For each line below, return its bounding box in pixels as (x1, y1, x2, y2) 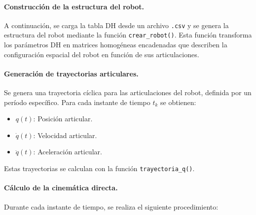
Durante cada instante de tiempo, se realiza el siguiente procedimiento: (4, 201, 219, 212)
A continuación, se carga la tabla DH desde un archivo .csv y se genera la (4, 20, 229, 30)
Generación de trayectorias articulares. (4, 68, 139, 78)
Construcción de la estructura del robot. (4, 1, 145, 11)
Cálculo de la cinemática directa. (4, 182, 118, 193)
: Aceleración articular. (33, 146, 102, 157)
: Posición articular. (33, 113, 93, 124)
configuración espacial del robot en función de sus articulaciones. (4, 49, 199, 59)
